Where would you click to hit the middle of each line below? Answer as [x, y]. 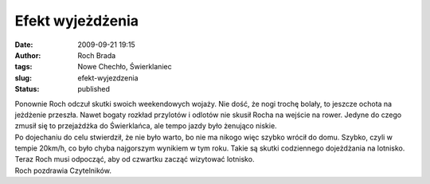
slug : [23, 78]
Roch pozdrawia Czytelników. [63, 170]
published [94, 89]
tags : [23, 67]
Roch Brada [97, 55]
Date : [24, 45]
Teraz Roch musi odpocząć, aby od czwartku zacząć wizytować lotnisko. [135, 159]
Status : [27, 89]
